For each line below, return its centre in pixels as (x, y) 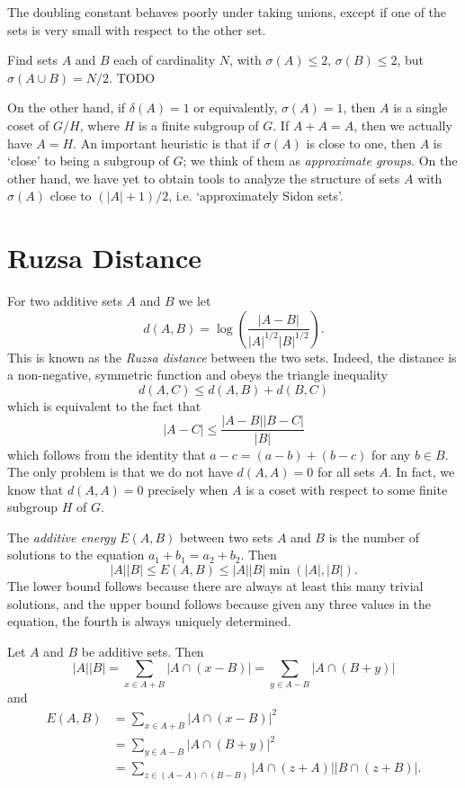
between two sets (227, 537)
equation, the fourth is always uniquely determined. (149, 621)
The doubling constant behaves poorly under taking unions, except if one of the (227, 12)
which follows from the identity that (107, 454)
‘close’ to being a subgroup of (88, 161)
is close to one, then (361, 143)
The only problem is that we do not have (120, 472)
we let (195, 301)
